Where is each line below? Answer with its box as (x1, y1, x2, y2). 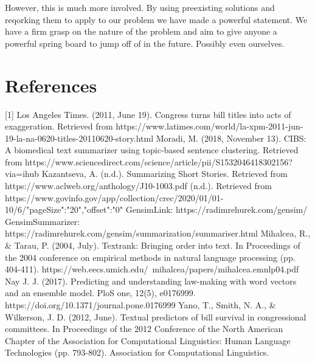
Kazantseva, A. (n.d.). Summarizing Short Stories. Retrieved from (41, 167, 288, 180)
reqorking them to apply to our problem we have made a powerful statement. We (5, 13, 308, 26)
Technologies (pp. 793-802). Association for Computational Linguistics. (5, 346, 269, 359)
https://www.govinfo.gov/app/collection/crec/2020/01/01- (5, 191, 224, 204)
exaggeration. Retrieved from (5, 120, 113, 133)
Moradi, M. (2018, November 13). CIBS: (156, 131, 306, 144)
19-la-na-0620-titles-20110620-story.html (5, 131, 154, 144)
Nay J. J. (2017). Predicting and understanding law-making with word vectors (5, 274, 297, 287)
